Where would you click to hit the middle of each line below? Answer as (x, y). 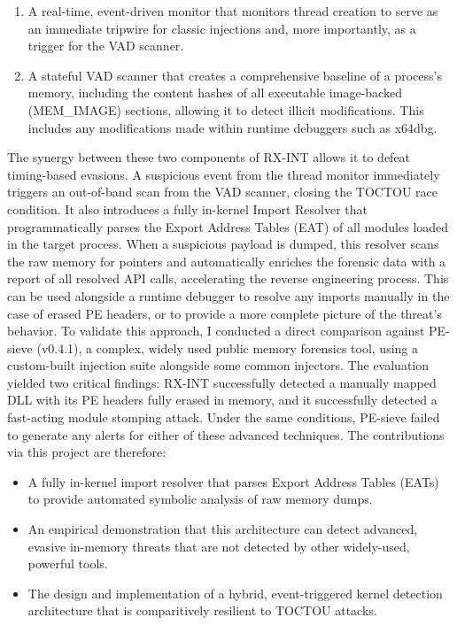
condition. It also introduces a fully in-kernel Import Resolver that (187, 208)
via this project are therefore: (87, 452)
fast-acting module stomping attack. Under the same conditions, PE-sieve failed (224, 417)
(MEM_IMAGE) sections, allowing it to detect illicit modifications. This (226, 109)
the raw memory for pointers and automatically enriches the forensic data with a (227, 261)
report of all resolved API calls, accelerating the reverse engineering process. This (228, 278)
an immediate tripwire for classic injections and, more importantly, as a (222, 28)
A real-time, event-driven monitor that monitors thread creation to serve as (233, 11)
